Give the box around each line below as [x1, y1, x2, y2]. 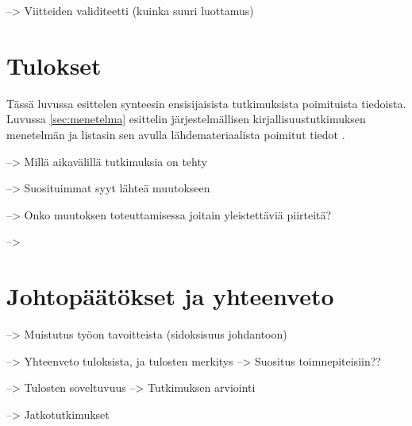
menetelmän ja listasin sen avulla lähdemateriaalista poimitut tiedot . [6, 126, 345, 142]
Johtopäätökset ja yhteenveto [6, 280, 334, 312]
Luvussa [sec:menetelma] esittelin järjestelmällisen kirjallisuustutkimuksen [6, 110, 366, 127]
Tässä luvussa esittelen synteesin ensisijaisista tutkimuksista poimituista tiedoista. [6, 95, 406, 111]
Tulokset [6, 48, 102, 81]
